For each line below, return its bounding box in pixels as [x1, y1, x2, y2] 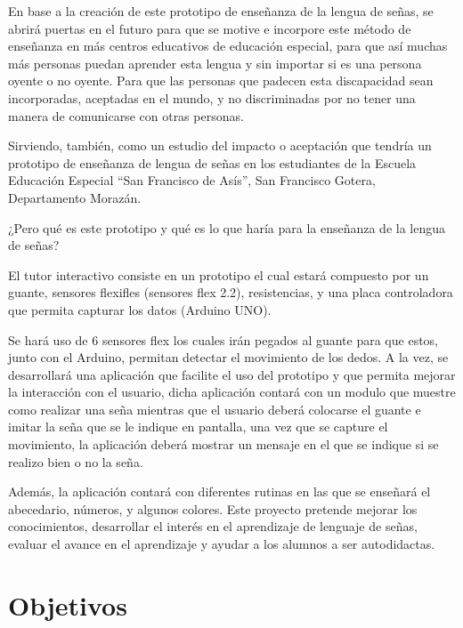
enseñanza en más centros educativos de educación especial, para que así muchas [8, 36, 448, 55]
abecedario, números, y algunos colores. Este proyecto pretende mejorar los [8, 499, 418, 518]
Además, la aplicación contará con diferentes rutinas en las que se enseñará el [8, 482, 431, 501]
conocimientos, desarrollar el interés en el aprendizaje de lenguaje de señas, [8, 517, 418, 535]
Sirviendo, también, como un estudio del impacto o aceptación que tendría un [8, 136, 432, 155]
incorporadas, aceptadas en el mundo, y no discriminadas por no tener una [8, 88, 416, 107]
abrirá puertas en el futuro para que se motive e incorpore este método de [8, 19, 411, 37]
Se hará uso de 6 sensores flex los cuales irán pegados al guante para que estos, [8, 330, 439, 349]
